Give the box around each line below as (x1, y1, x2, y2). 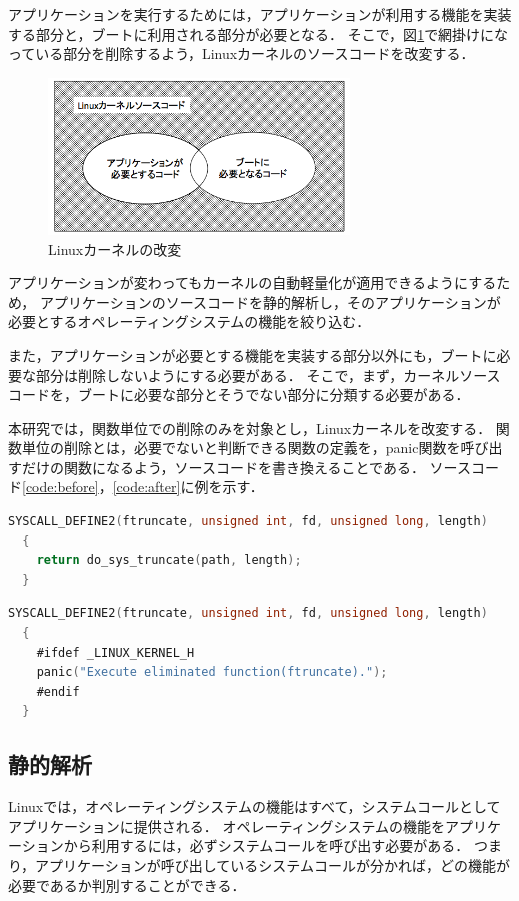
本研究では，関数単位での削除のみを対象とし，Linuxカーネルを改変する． (8, 417, 492, 438)
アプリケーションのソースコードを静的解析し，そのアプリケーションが (39, 291, 501, 312)
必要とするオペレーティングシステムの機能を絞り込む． (8, 311, 371, 332)
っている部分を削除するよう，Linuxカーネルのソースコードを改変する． (8, 43, 475, 64)
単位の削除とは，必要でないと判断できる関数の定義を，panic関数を (21, 437, 461, 458)
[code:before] (22, 476, 99, 497)
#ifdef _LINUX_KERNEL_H (36, 645, 195, 660)
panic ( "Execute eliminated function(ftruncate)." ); (36, 665, 388, 680)
